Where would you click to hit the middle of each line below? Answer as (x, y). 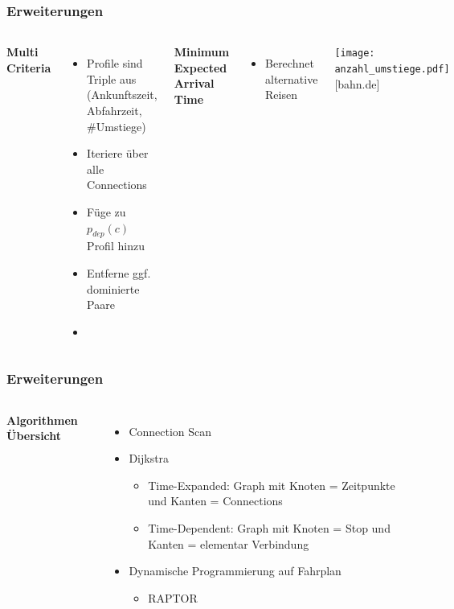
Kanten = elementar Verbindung (229, 543)
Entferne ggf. (119, 272)
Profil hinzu (116, 246)
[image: (355, 53)
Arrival (194, 83)
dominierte (113, 288)
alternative (292, 78)
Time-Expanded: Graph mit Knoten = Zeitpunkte (272, 485)
